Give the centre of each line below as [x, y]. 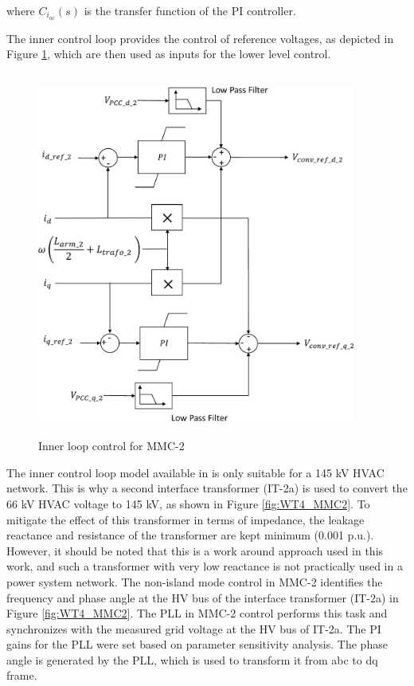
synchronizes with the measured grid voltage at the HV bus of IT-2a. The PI [194, 628]
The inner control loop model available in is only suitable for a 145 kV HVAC [195, 472]
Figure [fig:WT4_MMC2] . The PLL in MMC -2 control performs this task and [197, 613]
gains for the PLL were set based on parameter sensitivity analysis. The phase [197, 644]
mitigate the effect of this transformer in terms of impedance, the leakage [186, 519]
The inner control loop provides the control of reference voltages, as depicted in [200, 38]
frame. [22, 675]
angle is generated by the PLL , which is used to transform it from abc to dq [192, 659]
